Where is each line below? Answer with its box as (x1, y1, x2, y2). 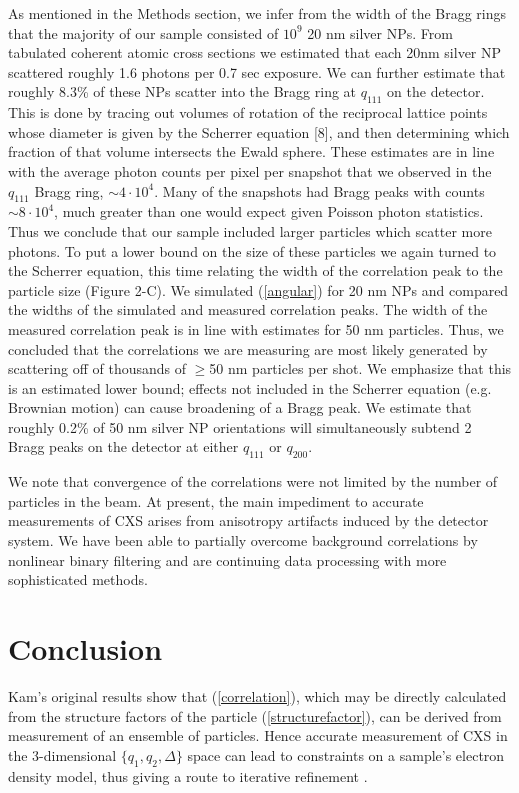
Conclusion (8, 628, 163, 669)
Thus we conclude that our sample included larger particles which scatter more (8, 220, 492, 241)
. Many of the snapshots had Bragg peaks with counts (154, 180, 485, 201)
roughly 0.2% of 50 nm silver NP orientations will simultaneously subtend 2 (8, 416, 472, 437)
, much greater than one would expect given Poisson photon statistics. (54, 201, 484, 222)
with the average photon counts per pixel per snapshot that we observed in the (8, 160, 492, 181)
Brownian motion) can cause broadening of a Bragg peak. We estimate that (8, 397, 472, 418)
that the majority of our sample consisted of (8, 22, 279, 43)
